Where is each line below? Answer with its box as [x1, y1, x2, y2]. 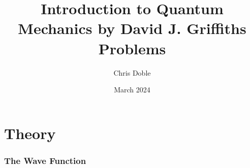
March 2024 [114, 84, 150, 95]
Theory [4, 122, 56, 143]
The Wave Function [4, 154, 86, 166]
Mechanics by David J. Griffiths [18, 18, 246, 39]
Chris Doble [113, 67, 151, 78]
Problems [98, 38, 166, 58]
